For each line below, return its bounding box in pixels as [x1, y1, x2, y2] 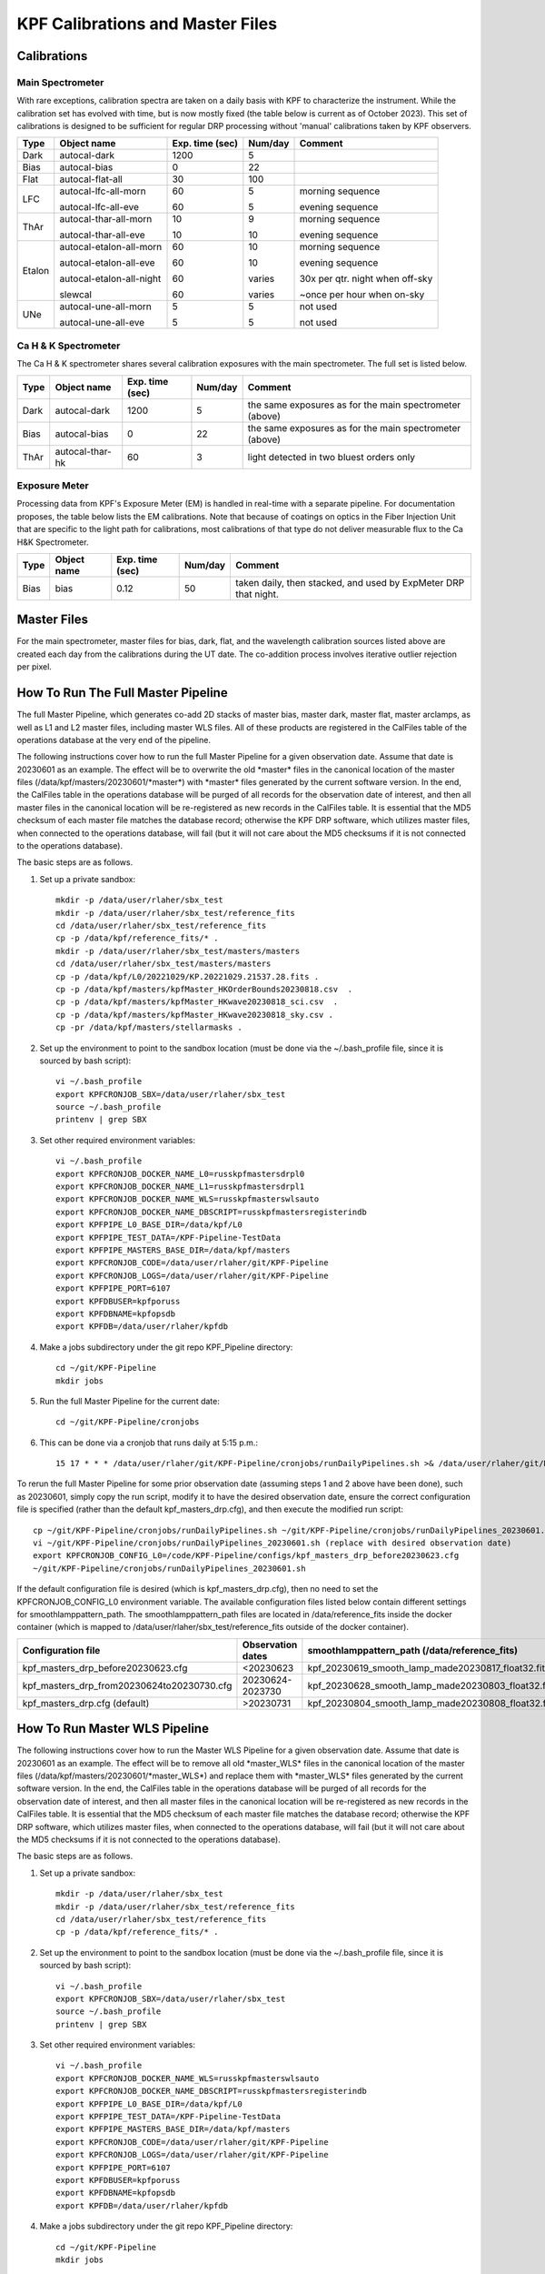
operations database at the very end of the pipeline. [16, 734, 211, 745]
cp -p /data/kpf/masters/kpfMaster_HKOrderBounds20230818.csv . [55, 983, 353, 994]
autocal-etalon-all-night [59, 273, 162, 286]
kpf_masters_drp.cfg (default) [22, 1696, 150, 1709]
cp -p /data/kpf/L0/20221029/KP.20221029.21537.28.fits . [55, 971, 320, 981]
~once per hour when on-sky [299, 288, 425, 301]
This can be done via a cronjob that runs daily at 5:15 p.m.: [39, 1437, 259, 1448]
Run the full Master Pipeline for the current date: [39, 1395, 220, 1406]
